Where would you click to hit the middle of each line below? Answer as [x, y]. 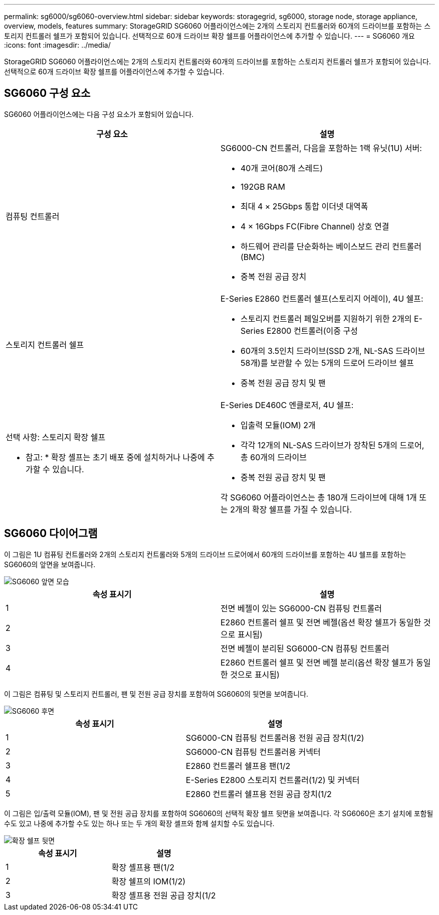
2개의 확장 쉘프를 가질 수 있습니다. [291, 509]
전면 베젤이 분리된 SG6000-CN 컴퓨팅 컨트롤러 [305, 648]
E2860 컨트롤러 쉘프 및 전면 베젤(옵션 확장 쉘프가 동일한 [321, 622]
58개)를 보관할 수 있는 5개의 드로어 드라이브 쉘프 [327, 363]
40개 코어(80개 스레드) [282, 168]
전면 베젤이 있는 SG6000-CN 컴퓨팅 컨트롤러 [301, 608]
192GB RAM [263, 186]
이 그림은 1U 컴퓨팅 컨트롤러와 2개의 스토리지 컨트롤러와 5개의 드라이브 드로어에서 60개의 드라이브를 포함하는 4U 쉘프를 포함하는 [205, 554]
